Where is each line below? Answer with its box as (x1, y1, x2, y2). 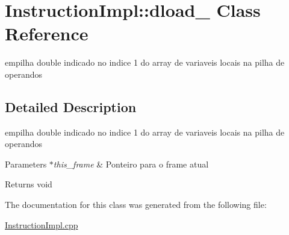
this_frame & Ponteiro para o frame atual (53, 157, 209, 170)
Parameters (5, 157, 47, 170)
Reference (5, 21, 89, 46)
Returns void (5, 178, 52, 190)
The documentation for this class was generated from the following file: (5, 198, 267, 211)
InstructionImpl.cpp (5, 218, 78, 231)
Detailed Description (5, 97, 137, 116)
